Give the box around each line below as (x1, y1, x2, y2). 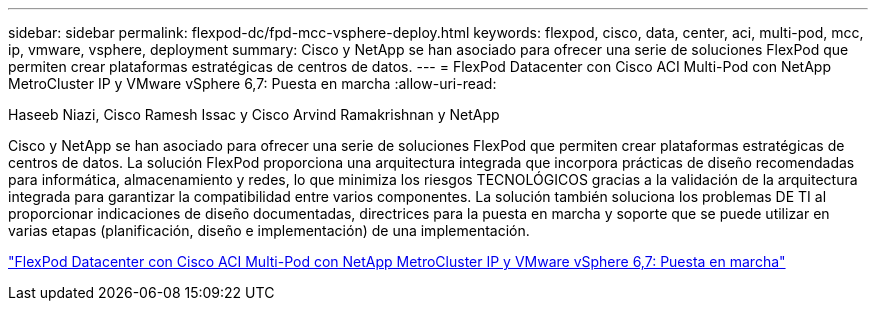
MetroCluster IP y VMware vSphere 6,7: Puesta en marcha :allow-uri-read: (8, 75, 497, 92)
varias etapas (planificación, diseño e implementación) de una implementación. (8, 222, 530, 239)
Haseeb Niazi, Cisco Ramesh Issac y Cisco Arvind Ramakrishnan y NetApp (8, 106, 500, 123)
